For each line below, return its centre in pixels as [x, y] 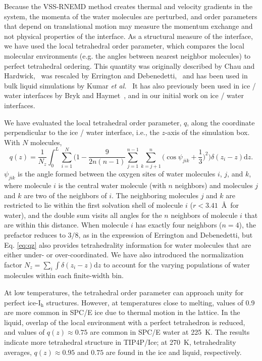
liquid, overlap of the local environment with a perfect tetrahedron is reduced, [125, 322]
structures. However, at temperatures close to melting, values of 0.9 [150, 302]
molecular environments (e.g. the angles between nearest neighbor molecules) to [127, 55]
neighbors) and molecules [214, 185]
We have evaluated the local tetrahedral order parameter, [93, 122]
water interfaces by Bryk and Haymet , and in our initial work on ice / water [124, 95]
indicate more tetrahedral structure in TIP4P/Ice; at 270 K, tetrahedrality [120, 342]
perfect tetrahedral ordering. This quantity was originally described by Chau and [129, 65]
